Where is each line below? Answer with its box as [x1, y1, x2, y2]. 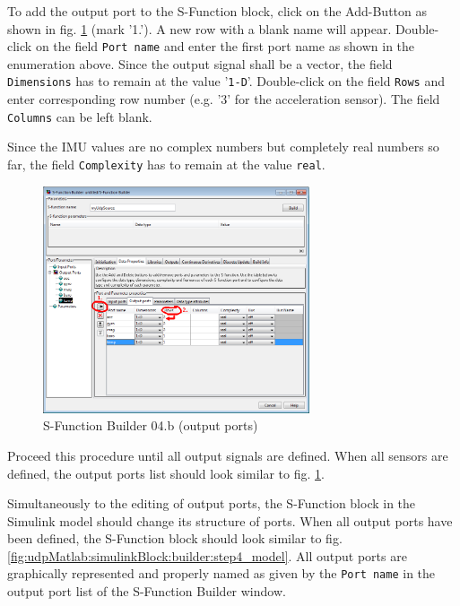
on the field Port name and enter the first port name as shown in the [35, 37, 415, 56]
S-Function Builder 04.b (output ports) [43, 416, 258, 435]
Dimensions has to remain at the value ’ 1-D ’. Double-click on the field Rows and [7, 72, 445, 91]
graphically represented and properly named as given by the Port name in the [7, 564, 436, 583]
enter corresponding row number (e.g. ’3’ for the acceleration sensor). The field [7, 90, 440, 108]
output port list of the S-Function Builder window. [7, 582, 286, 601]
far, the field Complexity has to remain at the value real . [7, 154, 325, 173]
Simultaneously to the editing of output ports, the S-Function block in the [7, 494, 416, 513]
